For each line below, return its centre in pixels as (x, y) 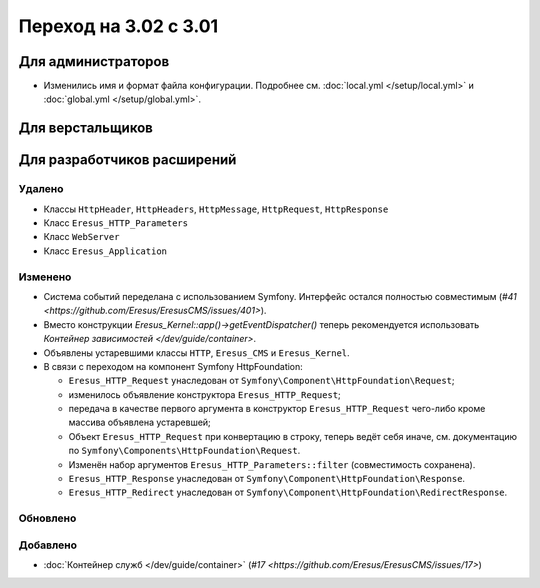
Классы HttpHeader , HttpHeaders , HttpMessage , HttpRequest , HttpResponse (216, 209)
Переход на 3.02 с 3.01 (118, 26)
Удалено (41, 189)
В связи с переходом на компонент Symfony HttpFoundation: (173, 366)
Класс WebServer (81, 237)
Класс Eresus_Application (105, 251)
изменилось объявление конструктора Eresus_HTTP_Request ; (205, 394)
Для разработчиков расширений (127, 160)
